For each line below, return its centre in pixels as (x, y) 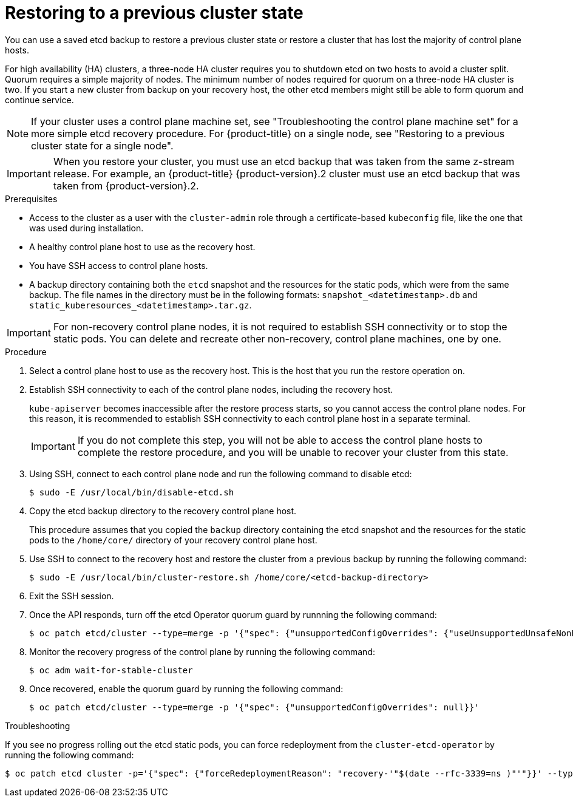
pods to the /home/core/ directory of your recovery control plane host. (173, 540)
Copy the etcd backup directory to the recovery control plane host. (163, 511)
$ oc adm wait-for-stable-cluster (111, 670)
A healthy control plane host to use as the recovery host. (142, 246)
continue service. (39, 100)
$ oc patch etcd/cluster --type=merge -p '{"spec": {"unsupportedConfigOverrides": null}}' (254, 707)
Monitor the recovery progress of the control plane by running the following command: (202, 651)
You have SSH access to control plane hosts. (119, 265)
